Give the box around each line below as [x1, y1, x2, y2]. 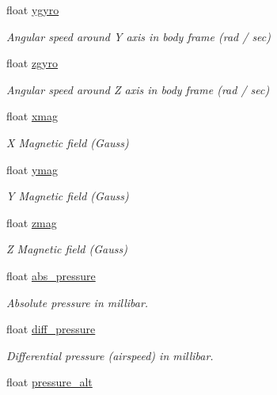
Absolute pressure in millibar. [6, 294, 149, 310]
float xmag [6, 108, 58, 124]
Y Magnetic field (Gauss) [6, 188, 129, 204]
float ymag [6, 161, 58, 177]
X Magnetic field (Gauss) [6, 134, 129, 150]
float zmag [6, 214, 57, 230]
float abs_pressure [6, 267, 96, 283]
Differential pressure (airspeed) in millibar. [6, 347, 214, 363]
